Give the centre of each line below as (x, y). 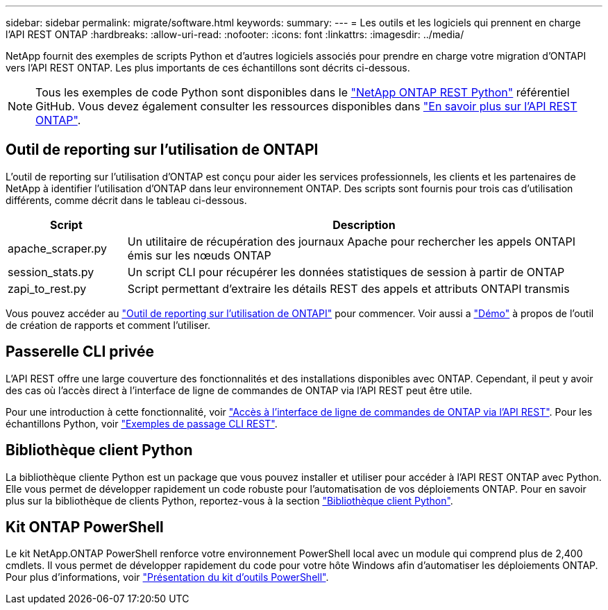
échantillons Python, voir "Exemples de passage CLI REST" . (142, 423)
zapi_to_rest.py (47, 288)
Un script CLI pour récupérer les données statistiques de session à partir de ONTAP (346, 272)
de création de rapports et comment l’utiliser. (108, 325)
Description (364, 224)
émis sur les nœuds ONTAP (199, 255)
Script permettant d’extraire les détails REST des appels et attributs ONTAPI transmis (348, 288)
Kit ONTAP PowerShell (85, 527)
